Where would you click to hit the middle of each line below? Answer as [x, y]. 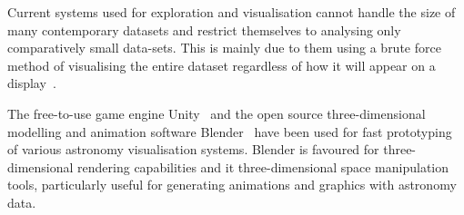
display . [32, 83]
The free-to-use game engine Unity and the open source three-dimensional [217, 113]
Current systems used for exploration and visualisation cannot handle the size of [232, 12]
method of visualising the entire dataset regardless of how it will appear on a [222, 65]
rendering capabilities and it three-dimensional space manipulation [263, 166]
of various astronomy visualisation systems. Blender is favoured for [193, 149]
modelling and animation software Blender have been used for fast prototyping [230, 131]
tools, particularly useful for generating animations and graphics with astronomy [232, 185]
